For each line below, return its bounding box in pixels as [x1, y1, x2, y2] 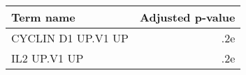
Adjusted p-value [140, 9, 236, 25]
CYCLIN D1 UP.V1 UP [11, 30, 129, 46]
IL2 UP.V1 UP [11, 50, 84, 66]
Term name [11, 9, 75, 25]
